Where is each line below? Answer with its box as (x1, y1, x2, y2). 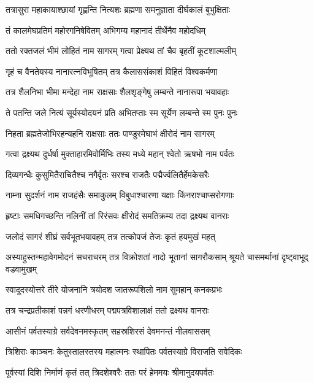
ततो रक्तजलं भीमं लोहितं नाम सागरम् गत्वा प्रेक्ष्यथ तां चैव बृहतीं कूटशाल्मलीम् (6, 44, 236, 57)
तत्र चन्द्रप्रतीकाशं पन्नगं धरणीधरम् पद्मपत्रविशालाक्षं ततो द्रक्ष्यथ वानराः (6, 303, 209, 316)
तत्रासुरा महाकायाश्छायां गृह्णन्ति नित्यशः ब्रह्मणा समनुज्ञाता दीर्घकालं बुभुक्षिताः (6, 3, 231, 15)
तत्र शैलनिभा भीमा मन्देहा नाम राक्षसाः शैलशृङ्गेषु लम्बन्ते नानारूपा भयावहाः (6, 85, 229, 98)
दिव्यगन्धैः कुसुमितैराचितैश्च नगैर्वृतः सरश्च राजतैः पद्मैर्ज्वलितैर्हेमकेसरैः (6, 168, 210, 180)
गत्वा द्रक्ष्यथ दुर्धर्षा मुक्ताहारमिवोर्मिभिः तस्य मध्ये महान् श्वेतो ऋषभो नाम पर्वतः (6, 147, 235, 160)
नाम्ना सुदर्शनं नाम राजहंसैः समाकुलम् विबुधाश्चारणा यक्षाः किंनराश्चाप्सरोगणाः (6, 188, 234, 201)
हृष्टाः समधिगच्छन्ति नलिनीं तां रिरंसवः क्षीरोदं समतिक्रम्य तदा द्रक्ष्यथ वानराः (6, 209, 229, 222)
